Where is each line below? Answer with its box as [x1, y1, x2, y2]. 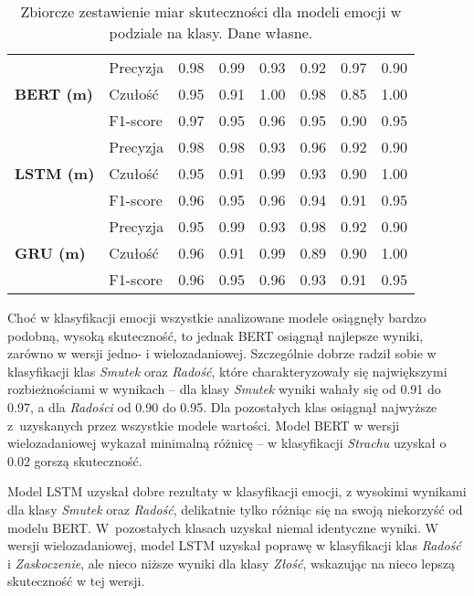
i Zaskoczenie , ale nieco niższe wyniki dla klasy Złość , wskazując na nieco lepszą [7, 553, 455, 572]
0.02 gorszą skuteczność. [7, 451, 142, 470]
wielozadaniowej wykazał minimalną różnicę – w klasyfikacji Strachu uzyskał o [7, 433, 447, 452]
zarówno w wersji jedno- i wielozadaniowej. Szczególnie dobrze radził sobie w [7, 344, 437, 363]
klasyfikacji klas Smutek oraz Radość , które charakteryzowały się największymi [7, 361, 448, 380]
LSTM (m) [15, 163, 95, 184]
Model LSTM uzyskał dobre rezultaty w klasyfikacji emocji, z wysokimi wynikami [7, 482, 467, 501]
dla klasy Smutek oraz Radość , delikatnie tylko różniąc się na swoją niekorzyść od [7, 499, 463, 518]
